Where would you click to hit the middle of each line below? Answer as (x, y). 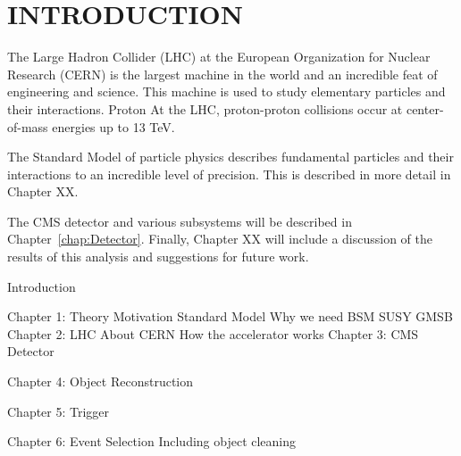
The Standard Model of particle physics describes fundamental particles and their (230, 157)
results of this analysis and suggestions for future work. (158, 257)
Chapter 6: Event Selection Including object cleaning (152, 441)
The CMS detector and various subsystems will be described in (180, 221)
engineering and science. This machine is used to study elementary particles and (226, 91)
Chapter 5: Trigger (59, 411)
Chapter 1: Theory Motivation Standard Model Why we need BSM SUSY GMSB (230, 316)
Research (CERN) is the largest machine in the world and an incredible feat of (222, 74)
